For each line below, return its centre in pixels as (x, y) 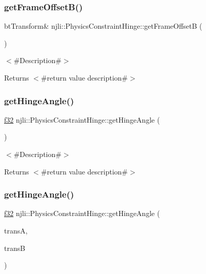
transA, (16, 230)
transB (15, 248)
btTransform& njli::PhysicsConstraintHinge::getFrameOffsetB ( (103, 26)
